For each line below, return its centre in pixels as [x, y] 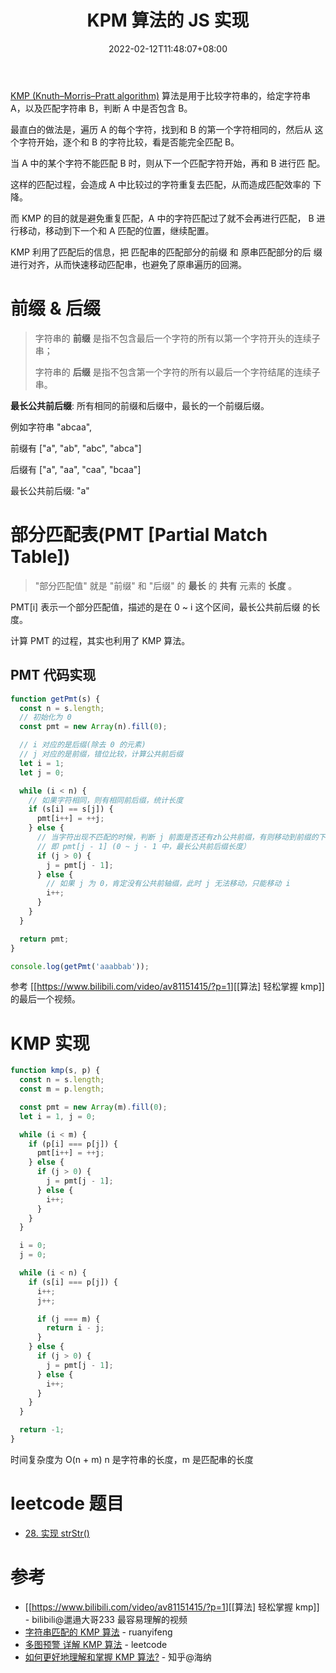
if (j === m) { [68, 1319]
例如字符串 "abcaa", [51, 427]
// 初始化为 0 [45, 717]
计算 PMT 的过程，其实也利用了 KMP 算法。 [100, 640]
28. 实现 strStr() [57, 1533]
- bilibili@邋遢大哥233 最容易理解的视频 [106, 1619]
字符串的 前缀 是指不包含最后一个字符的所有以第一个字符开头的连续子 [177, 338]
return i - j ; [75, 1328]
